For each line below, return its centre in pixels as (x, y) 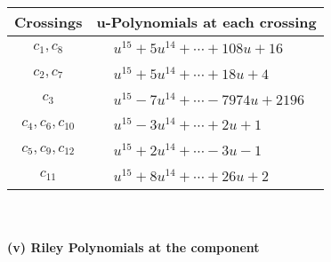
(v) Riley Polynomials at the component (133, 247)
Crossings (48, 22)
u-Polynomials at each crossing (206, 22)
